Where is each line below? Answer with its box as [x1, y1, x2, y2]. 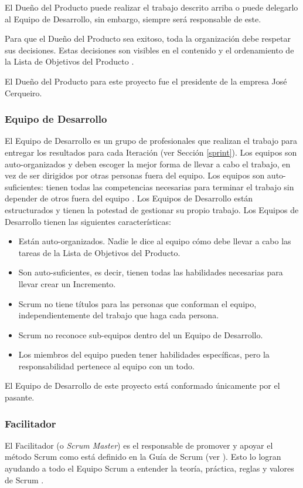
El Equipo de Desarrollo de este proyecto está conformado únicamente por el [5, 379, 280, 392]
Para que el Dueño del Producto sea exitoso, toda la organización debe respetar [5, 32, 291, 45]
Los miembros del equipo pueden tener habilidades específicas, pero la [18, 348, 270, 361]
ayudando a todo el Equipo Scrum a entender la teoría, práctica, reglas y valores [5, 462, 294, 474]
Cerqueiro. [5, 86, 42, 99]
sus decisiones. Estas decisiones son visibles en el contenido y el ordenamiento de [5, 43, 294, 56]
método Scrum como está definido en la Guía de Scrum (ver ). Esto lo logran [5, 450, 281, 463]
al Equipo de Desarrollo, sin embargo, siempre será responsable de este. [5, 12, 261, 25]
